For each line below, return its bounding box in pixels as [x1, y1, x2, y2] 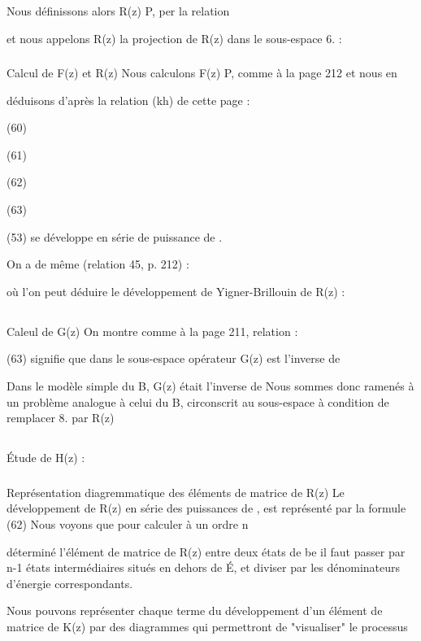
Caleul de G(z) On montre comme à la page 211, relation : [7, 322, 298, 339]
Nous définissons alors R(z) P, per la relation [7, 2, 230, 19]
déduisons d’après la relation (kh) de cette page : [7, 91, 250, 108]
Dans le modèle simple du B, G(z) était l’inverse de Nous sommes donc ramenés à [7, 377, 414, 395]
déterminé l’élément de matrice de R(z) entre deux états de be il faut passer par [7, 543, 406, 560]
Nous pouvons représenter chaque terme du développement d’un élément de [7, 602, 383, 619]
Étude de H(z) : [7, 449, 85, 466]
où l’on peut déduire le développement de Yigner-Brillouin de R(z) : [7, 282, 345, 299]
